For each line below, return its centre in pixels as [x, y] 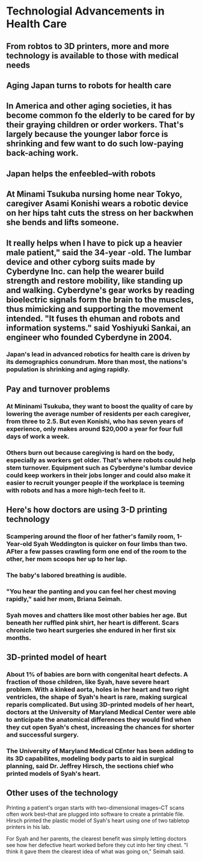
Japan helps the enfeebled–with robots [81, 173]
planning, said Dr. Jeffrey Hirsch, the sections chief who [90, 766]
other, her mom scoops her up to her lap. [67, 559]
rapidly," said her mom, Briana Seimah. [64, 599]
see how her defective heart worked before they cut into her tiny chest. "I [97, 845]
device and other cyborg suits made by [81, 262]
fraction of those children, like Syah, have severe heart [88, 682]
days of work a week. [38, 436]
